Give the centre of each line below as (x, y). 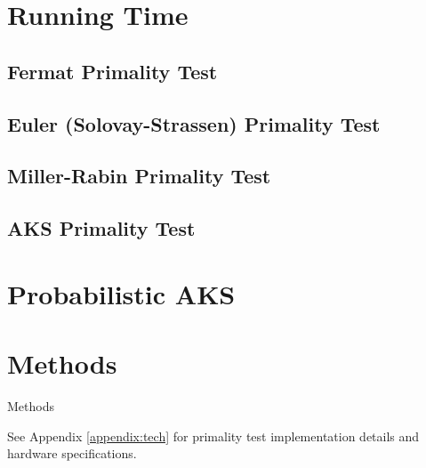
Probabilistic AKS (121, 293)
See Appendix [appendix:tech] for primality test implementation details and (213, 436)
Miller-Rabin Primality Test (139, 176)
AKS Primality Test (101, 228)
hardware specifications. (72, 453)
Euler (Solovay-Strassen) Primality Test (194, 123)
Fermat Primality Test (113, 71)
